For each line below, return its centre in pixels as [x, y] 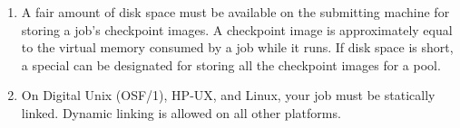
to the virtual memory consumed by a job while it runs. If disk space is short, [237, 47]
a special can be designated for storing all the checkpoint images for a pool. [231, 64]
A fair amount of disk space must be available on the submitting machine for [235, 12]
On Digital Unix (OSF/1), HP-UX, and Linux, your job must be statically [228, 95]
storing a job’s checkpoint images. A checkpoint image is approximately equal [237, 29]
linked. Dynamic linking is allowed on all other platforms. [181, 112]
